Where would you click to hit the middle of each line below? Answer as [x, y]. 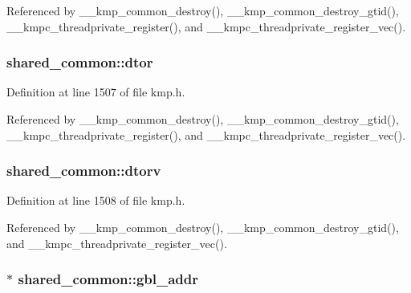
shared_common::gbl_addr [108, 279]
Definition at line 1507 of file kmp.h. [96, 92]
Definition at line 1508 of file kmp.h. [96, 200]
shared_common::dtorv [84, 171]
